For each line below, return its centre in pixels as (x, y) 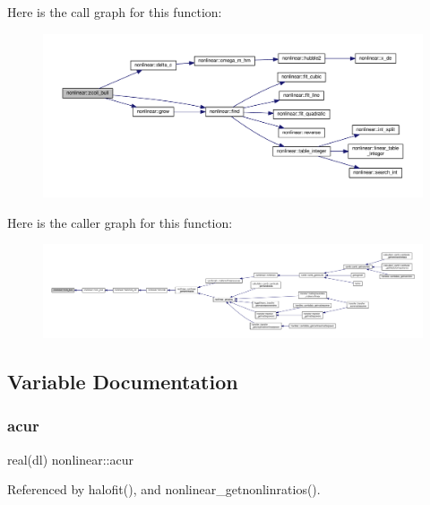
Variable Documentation (123, 382)
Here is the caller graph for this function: (120, 222)
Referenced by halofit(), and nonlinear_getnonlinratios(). (164, 489)
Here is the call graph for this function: (115, 12)
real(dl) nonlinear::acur (70, 459)
